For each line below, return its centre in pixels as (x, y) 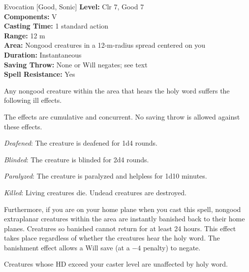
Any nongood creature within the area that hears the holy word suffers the (117, 90)
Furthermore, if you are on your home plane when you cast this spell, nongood (123, 209)
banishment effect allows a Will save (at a (67, 247)
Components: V (31, 16)
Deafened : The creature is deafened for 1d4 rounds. (81, 143)
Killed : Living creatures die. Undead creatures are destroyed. (95, 192)
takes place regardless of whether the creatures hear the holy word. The (112, 238)
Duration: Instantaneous (43, 54)
